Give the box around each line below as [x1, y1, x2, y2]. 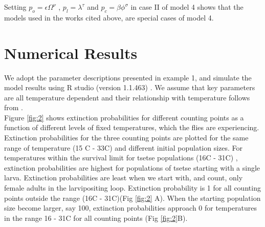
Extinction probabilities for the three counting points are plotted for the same [4, 132, 249, 143]
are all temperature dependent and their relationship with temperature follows [4, 92, 250, 102]
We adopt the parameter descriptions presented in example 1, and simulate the [4, 72, 252, 82]
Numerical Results [4, 42, 138, 63]
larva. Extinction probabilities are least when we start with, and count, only [4, 172, 243, 183]
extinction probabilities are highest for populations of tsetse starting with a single [4, 162, 260, 173]
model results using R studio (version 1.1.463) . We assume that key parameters [4, 82, 255, 93]
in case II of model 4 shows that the [130, 2, 244, 12]
